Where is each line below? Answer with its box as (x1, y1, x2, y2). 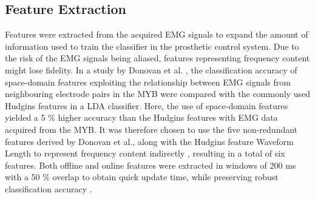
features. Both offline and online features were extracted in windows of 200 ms (5, 158, 296, 171)
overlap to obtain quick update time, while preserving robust (52, 170, 279, 183)
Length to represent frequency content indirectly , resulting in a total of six (5, 147, 285, 160)
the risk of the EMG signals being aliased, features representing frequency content (5, 52, 310, 64)
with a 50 (5, 170, 40, 183)
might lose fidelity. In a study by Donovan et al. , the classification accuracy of (5, 63, 297, 76)
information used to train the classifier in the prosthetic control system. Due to (5, 39, 299, 52)
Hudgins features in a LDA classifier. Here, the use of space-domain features (5, 99, 288, 112)
